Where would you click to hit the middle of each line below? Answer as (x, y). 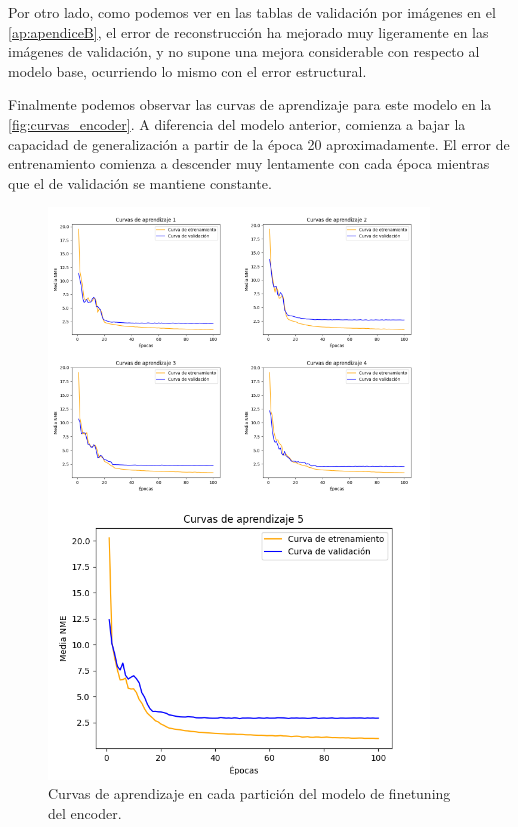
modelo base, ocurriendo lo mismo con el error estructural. (187, 70)
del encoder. (85, 812)
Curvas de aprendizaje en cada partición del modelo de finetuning (249, 793)
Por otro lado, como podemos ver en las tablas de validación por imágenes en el (252, 12)
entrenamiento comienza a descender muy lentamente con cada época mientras (249, 163)
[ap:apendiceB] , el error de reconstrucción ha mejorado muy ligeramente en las (248, 31)
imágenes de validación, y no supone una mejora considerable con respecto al (244, 51)
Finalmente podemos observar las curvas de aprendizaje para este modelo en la (250, 104)
